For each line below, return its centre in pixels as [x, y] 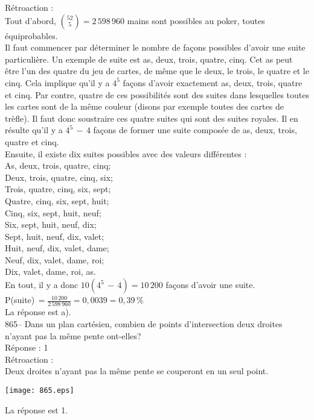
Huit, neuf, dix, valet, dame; [57, 248]
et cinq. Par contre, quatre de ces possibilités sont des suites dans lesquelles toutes [157, 94]
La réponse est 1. [37, 409]
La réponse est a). [38, 312]
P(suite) [20, 300]
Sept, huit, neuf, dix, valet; [55, 236]
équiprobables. [31, 35]
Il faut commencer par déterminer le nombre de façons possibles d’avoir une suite [155, 47]
